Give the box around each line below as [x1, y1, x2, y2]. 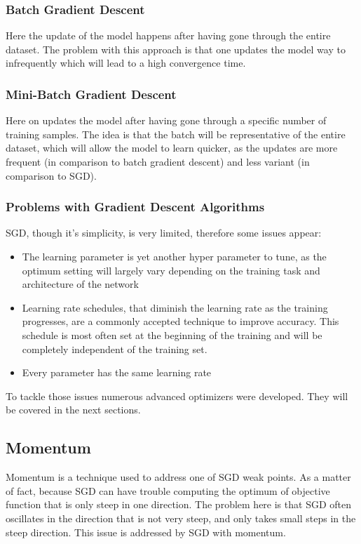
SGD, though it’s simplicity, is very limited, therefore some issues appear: [6, 225, 322, 240]
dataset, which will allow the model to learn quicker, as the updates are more [6, 140, 338, 155]
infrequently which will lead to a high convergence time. [6, 55, 246, 70]
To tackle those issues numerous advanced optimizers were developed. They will [6, 388, 348, 403]
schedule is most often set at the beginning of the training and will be [22, 327, 322, 342]
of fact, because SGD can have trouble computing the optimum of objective [6, 483, 330, 498]
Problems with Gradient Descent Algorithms [6, 198, 265, 215]
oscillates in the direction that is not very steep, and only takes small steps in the [6, 510, 356, 525]
